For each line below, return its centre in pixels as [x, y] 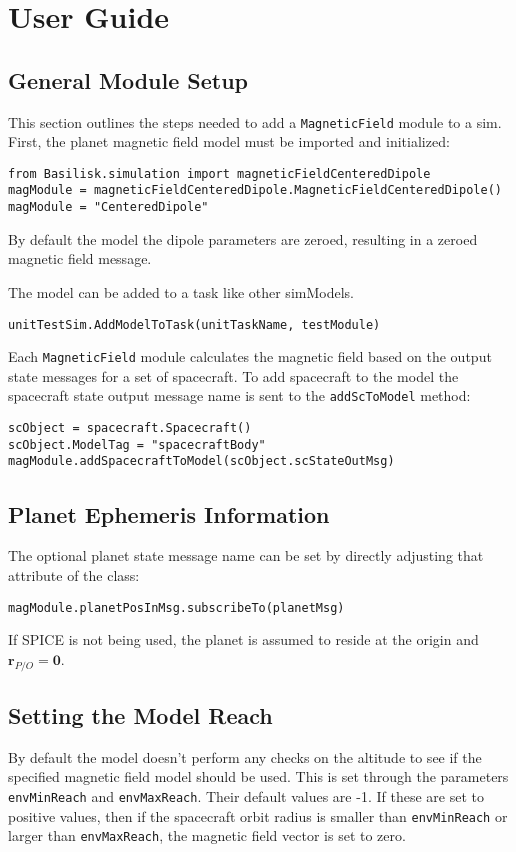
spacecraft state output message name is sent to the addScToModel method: [239, 395]
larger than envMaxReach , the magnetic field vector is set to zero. [207, 835]
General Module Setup [128, 79]
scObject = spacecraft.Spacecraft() [130, 428]
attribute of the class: [74, 574]
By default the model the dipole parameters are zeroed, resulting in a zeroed [243, 238]
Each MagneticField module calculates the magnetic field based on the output [250, 356]
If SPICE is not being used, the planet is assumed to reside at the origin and [243, 639]
